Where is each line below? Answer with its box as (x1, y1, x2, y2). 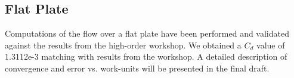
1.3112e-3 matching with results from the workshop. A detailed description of (5, 50, 287, 63)
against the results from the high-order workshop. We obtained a (5, 38, 242, 51)
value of (256, 38, 285, 51)
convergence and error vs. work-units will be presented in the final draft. (5, 61, 270, 74)
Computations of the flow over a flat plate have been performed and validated (5, 27, 289, 40)
